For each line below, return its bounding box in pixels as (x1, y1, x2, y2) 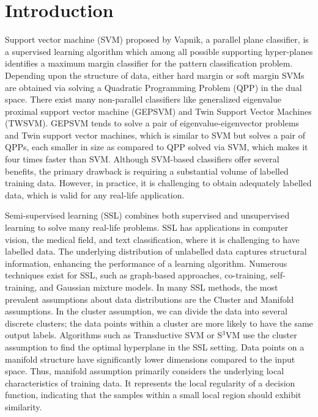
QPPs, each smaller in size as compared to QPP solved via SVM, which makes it (5, 140, 308, 153)
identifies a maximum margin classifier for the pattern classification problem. (5, 57, 293, 70)
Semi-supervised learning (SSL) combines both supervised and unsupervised (5, 209, 290, 222)
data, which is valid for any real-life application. (5, 188, 185, 201)
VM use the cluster (225, 328, 297, 341)
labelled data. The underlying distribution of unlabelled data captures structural (5, 245, 307, 258)
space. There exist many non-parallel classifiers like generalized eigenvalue (5, 93, 281, 106)
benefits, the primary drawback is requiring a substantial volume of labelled (5, 164, 289, 177)
